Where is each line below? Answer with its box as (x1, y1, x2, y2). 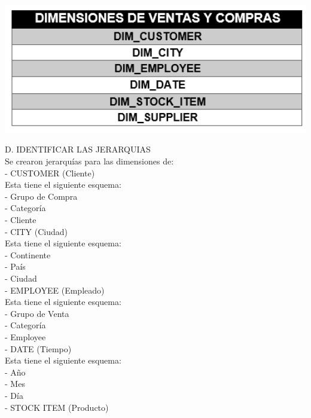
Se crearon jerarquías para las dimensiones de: (5, 155, 174, 167)
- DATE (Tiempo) (5, 342, 72, 355)
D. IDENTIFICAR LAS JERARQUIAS (5, 143, 151, 155)
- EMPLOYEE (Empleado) (5, 283, 105, 296)
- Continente (5, 248, 51, 261)
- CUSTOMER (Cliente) (5, 166, 95, 179)
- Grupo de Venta (5, 307, 69, 319)
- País (5, 260, 26, 273)
